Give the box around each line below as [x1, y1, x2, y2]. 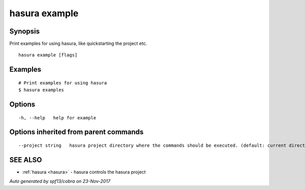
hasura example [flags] [18, 52, 78, 58]
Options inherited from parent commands [9, 128, 144, 137]
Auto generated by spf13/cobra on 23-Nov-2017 [9, 178, 110, 184]
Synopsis [9, 27, 40, 36]
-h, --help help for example [18, 115, 97, 120]
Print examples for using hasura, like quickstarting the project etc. [9, 41, 147, 47]
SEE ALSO [9, 155, 42, 164]
